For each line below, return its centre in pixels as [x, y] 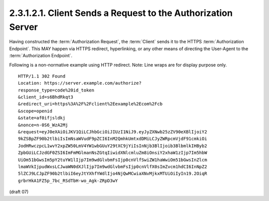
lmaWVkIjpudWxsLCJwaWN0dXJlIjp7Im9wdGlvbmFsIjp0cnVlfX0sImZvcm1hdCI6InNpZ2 [113, 166]
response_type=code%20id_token [56, 90]
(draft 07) [19, 192]
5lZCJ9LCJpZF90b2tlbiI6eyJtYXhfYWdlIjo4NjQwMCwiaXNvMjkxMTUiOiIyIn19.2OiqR [113, 174]
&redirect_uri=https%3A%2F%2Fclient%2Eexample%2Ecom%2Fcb [90, 104]
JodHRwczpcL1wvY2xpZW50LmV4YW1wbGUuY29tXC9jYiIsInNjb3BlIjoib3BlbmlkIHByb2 [113, 146]
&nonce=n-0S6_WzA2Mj [43, 125]
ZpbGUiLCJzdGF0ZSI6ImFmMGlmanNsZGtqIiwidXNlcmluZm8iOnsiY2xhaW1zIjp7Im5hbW [113, 153]
